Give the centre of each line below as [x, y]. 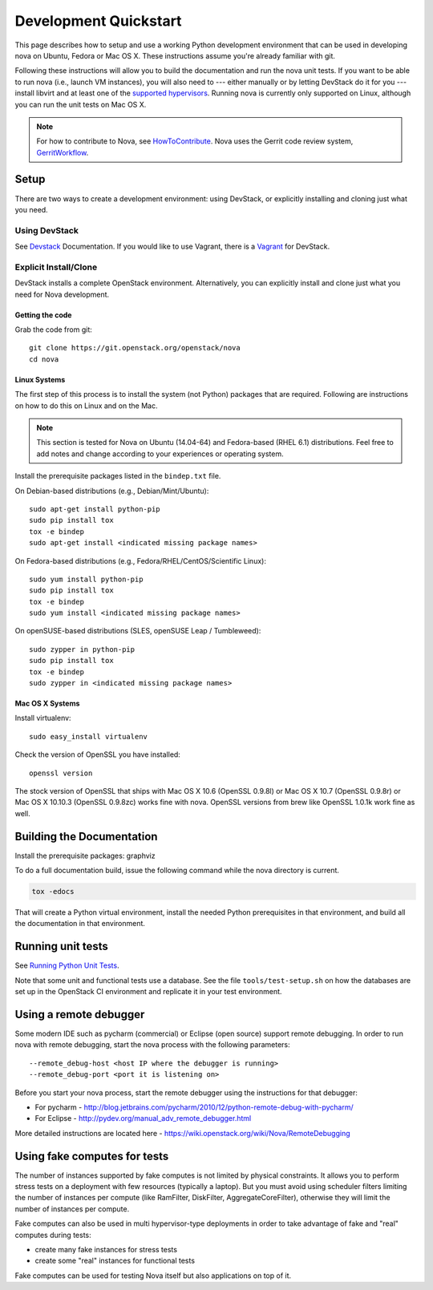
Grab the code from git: [53, 330]
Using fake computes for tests [92, 1156]
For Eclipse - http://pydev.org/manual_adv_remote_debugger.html [143, 1118]
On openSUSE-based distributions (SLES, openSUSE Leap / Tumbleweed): [138, 631]
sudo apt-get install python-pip [95, 509]
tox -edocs [53, 892]
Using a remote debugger [80, 1014]
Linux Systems [40, 379]
